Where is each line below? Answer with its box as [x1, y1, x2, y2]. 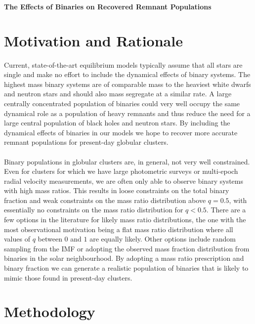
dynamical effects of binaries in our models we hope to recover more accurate [4, 127, 238, 137]
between [38, 234, 62, 244]
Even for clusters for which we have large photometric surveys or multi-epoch [4, 166, 238, 176]
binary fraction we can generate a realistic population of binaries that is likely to [4, 263, 249, 273]
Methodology [4, 301, 95, 322]
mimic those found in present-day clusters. [4, 272, 132, 283]
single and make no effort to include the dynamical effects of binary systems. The [4, 69, 251, 80]
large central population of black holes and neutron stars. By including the [4, 118, 230, 128]
